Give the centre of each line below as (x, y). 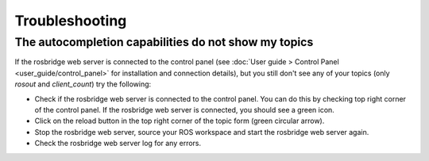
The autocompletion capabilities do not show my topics (164, 42)
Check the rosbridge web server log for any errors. (118, 144)
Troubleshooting (71, 21)
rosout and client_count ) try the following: (83, 84)
